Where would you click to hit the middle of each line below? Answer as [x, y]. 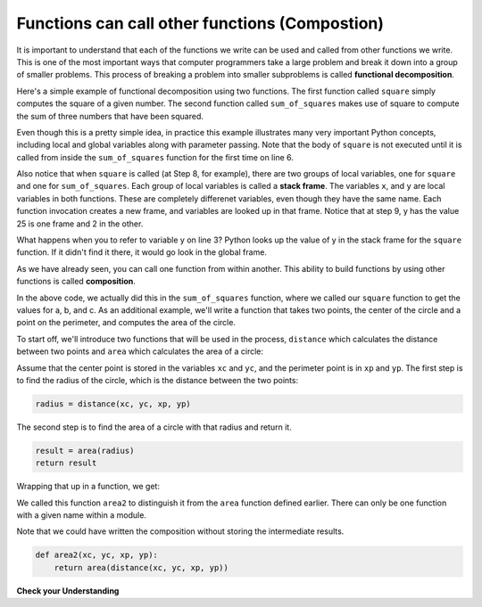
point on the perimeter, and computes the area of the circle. [126, 323]
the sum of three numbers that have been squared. [110, 116]
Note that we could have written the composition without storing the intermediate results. [180, 531]
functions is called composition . [76, 282]
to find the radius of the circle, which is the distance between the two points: [158, 380]
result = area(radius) [85, 451]
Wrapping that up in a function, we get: [88, 487]
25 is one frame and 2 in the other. [80, 224]
